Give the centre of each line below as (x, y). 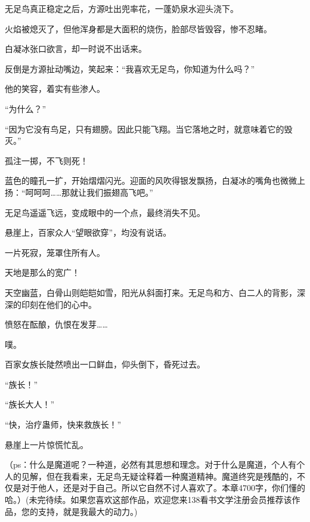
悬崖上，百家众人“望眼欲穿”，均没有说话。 (88, 232)
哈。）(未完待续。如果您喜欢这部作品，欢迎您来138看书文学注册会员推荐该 (148, 500)
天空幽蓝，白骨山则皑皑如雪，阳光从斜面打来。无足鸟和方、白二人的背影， (151, 292)
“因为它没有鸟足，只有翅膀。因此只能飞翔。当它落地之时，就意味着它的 (145, 129)
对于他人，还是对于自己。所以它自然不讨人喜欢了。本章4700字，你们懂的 (163, 488)
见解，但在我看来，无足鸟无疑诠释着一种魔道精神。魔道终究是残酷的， (159, 476)
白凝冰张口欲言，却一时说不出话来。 (76, 49)
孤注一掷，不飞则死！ (46, 160)
